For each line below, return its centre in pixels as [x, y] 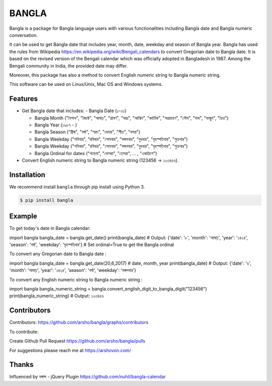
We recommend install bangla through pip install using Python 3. [77, 186]
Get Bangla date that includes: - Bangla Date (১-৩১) [74, 111]
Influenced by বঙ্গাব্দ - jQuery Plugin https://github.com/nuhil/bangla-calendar [88, 377]
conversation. [23, 35]
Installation [27, 175]
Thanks [21, 365]
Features [23, 99]
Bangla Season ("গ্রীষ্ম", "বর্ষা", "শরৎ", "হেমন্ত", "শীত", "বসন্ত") [87, 132]
